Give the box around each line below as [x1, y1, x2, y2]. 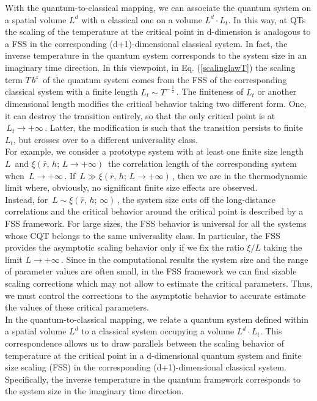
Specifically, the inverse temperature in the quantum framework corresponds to [5, 372, 301, 385]
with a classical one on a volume [81, 13, 202, 26]
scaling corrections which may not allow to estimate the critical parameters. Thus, [5, 277, 313, 290]
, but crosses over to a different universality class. [13, 133, 198, 145]
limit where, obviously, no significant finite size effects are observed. [5, 181, 258, 194]
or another [257, 85, 297, 98]
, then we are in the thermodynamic [172, 169, 307, 182]
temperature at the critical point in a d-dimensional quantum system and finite [5, 348, 302, 361]
